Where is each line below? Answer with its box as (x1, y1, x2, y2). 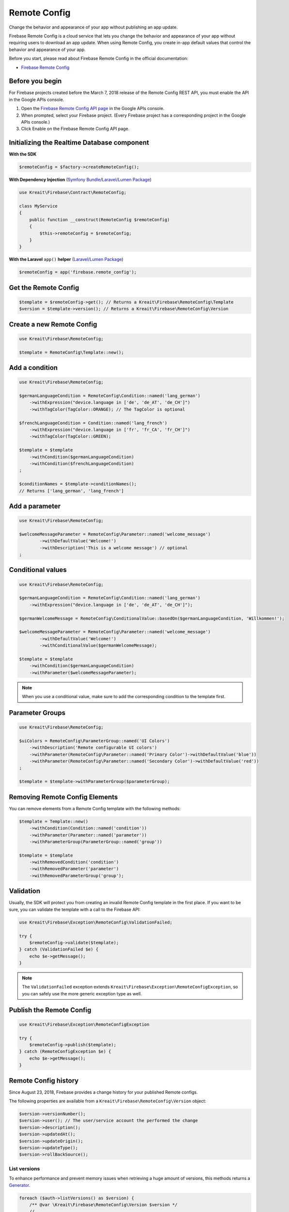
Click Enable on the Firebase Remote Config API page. (21, 126, 130, 132)
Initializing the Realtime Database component (9, 139, 150, 147)
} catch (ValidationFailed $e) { (19, 947, 99, 952)
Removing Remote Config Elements (9, 793, 118, 801)
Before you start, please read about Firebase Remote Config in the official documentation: (9, 56, 188, 62)
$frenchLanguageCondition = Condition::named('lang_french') (19, 420, 167, 426)
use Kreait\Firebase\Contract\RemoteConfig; (19, 190, 127, 195)
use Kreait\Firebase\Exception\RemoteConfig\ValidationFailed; (19, 919, 173, 925)
